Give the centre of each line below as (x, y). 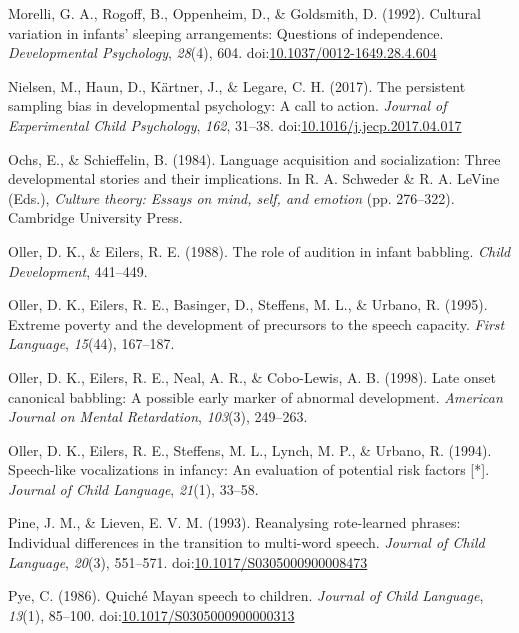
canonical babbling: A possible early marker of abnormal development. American (255, 396)
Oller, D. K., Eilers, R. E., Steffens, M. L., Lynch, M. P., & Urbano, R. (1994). (250, 449)
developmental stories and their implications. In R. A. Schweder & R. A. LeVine (254, 178)
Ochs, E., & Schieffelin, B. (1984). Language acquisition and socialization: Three (254, 158)
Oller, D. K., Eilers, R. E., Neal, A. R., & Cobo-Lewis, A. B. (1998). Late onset (252, 376)
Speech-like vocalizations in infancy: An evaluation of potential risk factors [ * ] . (249, 469)
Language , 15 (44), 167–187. (91, 343)
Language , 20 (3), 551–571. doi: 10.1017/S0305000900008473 (188, 561)
